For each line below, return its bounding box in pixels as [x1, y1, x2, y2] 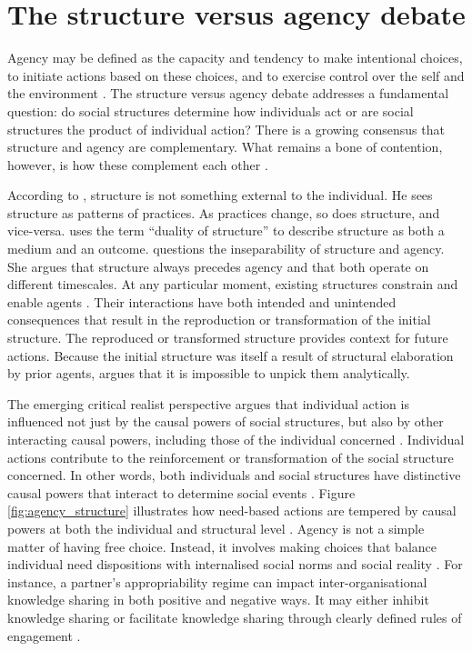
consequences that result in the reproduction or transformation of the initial [7, 310, 431, 329]
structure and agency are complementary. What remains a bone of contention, [7, 137, 443, 156]
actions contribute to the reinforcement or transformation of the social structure [7, 447, 454, 466]
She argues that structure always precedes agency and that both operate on [7, 256, 429, 275]
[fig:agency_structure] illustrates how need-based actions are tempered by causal [7, 501, 457, 520]
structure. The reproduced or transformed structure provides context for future [7, 328, 448, 347]
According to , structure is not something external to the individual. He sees [7, 185, 433, 205]
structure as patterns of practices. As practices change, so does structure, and [7, 203, 440, 222]
